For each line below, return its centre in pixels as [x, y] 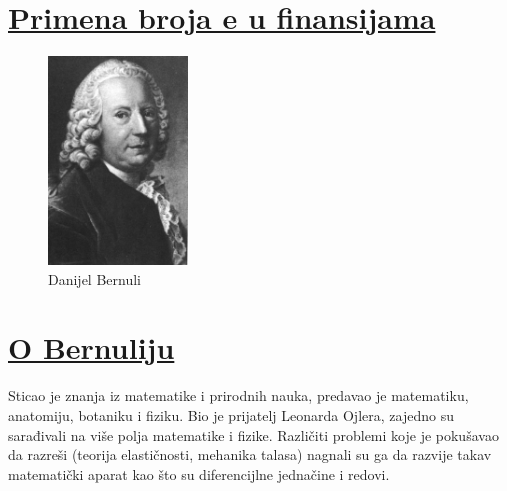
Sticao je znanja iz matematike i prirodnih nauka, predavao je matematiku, [238, 395]
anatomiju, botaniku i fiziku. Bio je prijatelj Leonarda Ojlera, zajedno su [231, 414]
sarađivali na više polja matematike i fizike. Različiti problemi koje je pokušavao [253, 434]
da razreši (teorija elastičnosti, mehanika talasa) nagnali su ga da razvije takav [250, 454]
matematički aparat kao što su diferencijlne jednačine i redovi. [199, 473]
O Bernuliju [91, 347]
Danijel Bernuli [95, 278]
